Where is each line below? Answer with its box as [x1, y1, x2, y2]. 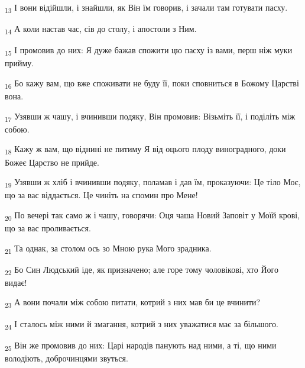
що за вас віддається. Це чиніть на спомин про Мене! [5, 189, 198, 201]
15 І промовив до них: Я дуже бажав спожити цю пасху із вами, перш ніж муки [5, 44, 293, 58]
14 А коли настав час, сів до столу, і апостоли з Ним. [5, 22, 197, 36]
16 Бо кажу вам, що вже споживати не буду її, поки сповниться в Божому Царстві [5, 76, 299, 91]
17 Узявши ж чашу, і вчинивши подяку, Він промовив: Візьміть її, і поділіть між [5, 109, 296, 124]
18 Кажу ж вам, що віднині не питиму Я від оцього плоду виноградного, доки [5, 143, 286, 157]
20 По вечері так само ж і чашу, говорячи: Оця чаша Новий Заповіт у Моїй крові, [5, 208, 300, 222]
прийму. [5, 57, 34, 69]
